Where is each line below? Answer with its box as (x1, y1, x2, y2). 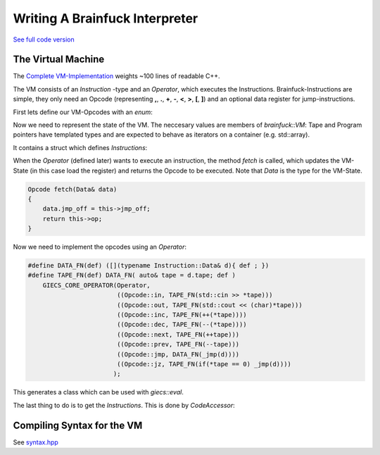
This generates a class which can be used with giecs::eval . (13, 388, 184, 397)
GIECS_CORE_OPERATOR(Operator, (42, 281, 151, 289)
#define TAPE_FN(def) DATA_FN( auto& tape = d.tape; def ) (27, 271, 236, 280)
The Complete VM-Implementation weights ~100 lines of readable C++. (13, 72, 221, 80)
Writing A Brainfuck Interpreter (13, 11, 198, 26)
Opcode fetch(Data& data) (27, 185, 118, 193)
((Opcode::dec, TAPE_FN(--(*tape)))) (116, 320, 247, 329)
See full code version (13, 35, 75, 44)
